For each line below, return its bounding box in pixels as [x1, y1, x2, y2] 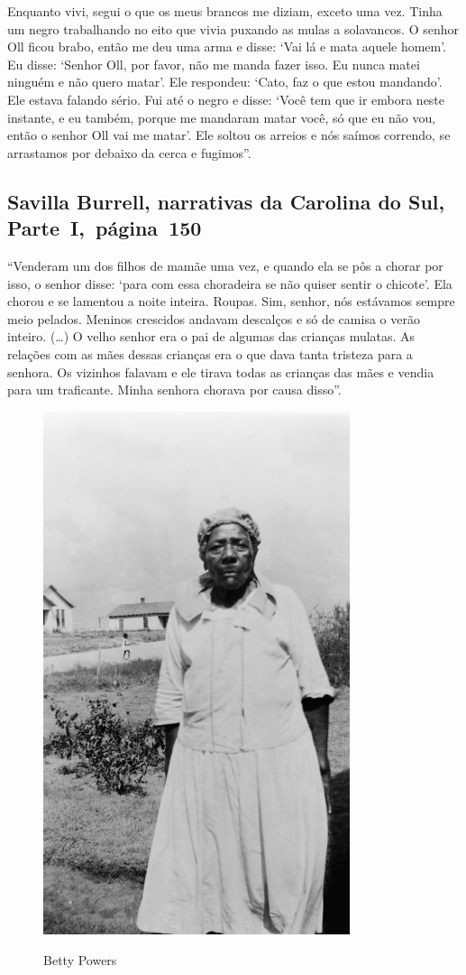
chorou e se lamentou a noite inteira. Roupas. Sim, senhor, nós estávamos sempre [7, 292, 455, 311]
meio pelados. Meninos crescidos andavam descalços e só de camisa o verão [7, 309, 420, 328]
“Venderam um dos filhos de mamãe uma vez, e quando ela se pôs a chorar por [7, 255, 443, 274]
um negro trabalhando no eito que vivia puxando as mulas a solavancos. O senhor [7, 19, 460, 38]
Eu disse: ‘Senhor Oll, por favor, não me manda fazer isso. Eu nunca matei [7, 54, 420, 73]
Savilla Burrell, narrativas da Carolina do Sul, [7, 187, 445, 215]
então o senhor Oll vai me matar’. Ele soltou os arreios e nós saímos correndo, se [7, 125, 451, 144]
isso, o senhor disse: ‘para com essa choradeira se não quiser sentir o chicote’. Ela [7, 274, 452, 292]
